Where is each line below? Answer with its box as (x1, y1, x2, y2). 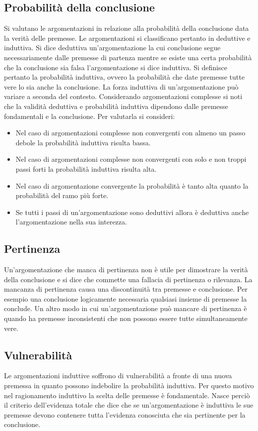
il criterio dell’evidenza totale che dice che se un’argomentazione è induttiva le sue (4, 400, 254, 410)
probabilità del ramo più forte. (15, 190, 109, 201)
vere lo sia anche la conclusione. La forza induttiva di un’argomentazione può (4, 81, 239, 92)
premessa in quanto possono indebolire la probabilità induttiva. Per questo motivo (4, 380, 254, 391)
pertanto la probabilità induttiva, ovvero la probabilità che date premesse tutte (4, 72, 245, 82)
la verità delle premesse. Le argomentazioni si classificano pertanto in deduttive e (4, 32, 251, 43)
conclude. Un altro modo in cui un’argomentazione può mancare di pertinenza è (4, 303, 247, 314)
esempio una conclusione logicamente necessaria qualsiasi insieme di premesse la (4, 293, 247, 304)
